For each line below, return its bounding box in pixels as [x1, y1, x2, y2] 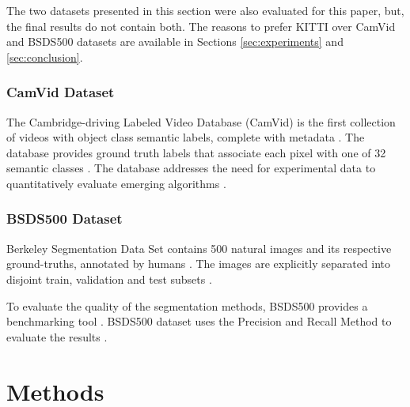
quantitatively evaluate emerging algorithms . [6, 175, 226, 191]
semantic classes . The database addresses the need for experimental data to [6, 160, 376, 176]
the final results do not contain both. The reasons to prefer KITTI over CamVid [6, 17, 396, 34]
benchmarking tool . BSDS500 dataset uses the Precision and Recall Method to [6, 313, 392, 330]
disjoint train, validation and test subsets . [6, 270, 212, 287]
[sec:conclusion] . [6, 48, 83, 65]
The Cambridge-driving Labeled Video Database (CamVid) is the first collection [6, 113, 396, 130]
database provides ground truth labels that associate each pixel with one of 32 [6, 144, 386, 160]
